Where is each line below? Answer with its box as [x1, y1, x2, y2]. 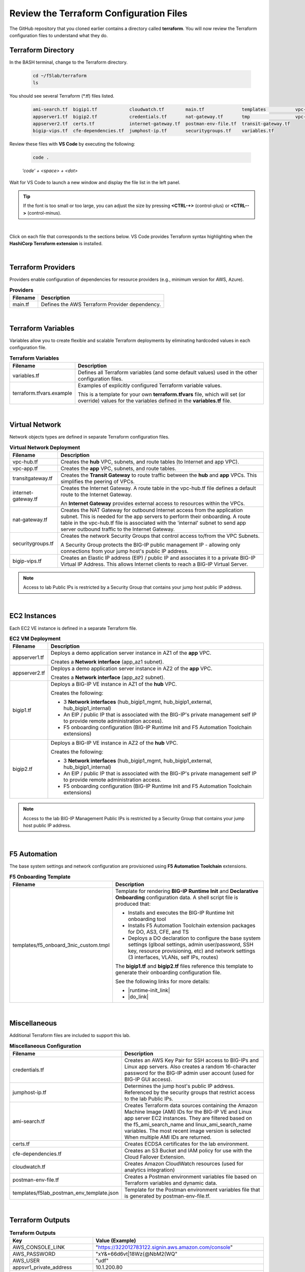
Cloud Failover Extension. [124, 1153, 186, 1160]
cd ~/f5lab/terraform [33, 73, 87, 78]
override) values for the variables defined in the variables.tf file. [78, 397, 232, 404]
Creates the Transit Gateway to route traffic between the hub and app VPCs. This [60, 471, 257, 478]
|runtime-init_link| [128, 987, 170, 994]
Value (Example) [96, 1237, 136, 1244]
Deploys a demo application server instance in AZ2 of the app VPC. [51, 665, 213, 672]
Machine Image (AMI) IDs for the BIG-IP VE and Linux [124, 1108, 252, 1115]
